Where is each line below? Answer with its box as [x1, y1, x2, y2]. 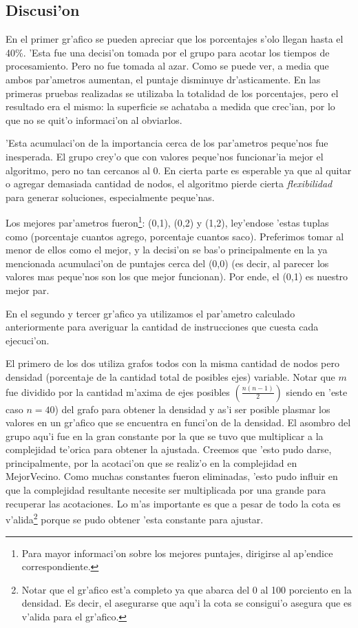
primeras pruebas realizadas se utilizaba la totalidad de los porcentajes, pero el [6, 85, 339, 100]
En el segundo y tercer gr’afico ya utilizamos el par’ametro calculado [6, 306, 295, 320]
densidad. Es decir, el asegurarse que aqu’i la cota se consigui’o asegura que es [21, 596, 352, 610]
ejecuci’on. [6, 333, 50, 347]
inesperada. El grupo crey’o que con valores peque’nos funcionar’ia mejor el [6, 149, 324, 163]
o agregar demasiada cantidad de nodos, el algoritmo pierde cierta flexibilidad [6, 176, 333, 191]
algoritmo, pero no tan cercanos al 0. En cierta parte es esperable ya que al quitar [6, 163, 352, 177]
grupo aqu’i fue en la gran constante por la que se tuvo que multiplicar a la [6, 428, 324, 443]
